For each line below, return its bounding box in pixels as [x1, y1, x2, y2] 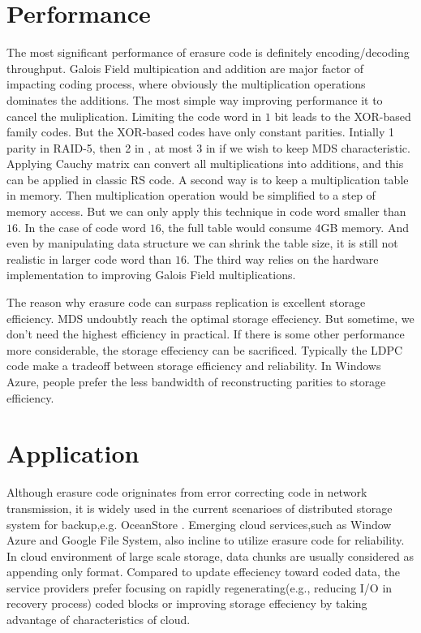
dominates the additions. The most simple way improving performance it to [6, 91, 383, 108]
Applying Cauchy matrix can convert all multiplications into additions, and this [6, 155, 404, 172]
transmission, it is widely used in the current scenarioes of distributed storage [6, 499, 393, 516]
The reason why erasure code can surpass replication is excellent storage [6, 294, 366, 311]
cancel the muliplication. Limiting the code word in [6, 107, 262, 124]
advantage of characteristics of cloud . [6, 611, 191, 628]
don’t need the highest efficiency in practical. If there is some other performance [6, 325, 405, 342]
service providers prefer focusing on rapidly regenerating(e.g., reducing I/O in [6, 579, 393, 596]
